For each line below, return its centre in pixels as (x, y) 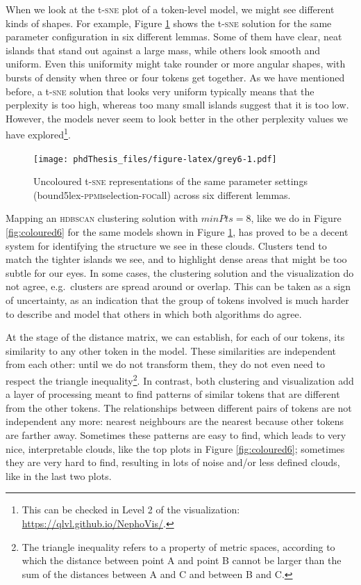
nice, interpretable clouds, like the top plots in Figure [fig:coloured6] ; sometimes (175, 448)
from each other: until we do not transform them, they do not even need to (165, 364)
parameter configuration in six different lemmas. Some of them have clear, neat (174, 37)
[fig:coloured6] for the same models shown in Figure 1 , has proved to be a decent (177, 232)
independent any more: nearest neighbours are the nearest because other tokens (175, 421)
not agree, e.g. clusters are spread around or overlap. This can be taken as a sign (178, 286)
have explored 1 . (38, 133)
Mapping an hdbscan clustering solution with (102, 218)
